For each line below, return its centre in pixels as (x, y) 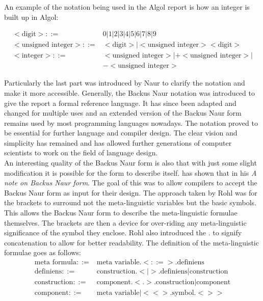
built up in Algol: (31, 17)
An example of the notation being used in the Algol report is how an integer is (127, 7)
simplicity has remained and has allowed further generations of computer (118, 142)
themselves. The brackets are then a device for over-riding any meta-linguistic (125, 222)
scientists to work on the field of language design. (81, 153)
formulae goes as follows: (43, 252)
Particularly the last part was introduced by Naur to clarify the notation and (125, 83)
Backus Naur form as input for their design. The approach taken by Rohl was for (131, 192)
